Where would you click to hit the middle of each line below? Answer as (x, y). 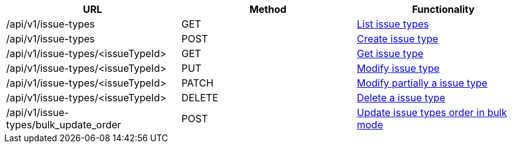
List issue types (393, 24)
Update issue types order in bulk (432, 112)
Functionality (443, 9)
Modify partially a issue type (422, 83)
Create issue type (397, 39)
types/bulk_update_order (64, 125)
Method (268, 9)
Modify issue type (398, 68)
